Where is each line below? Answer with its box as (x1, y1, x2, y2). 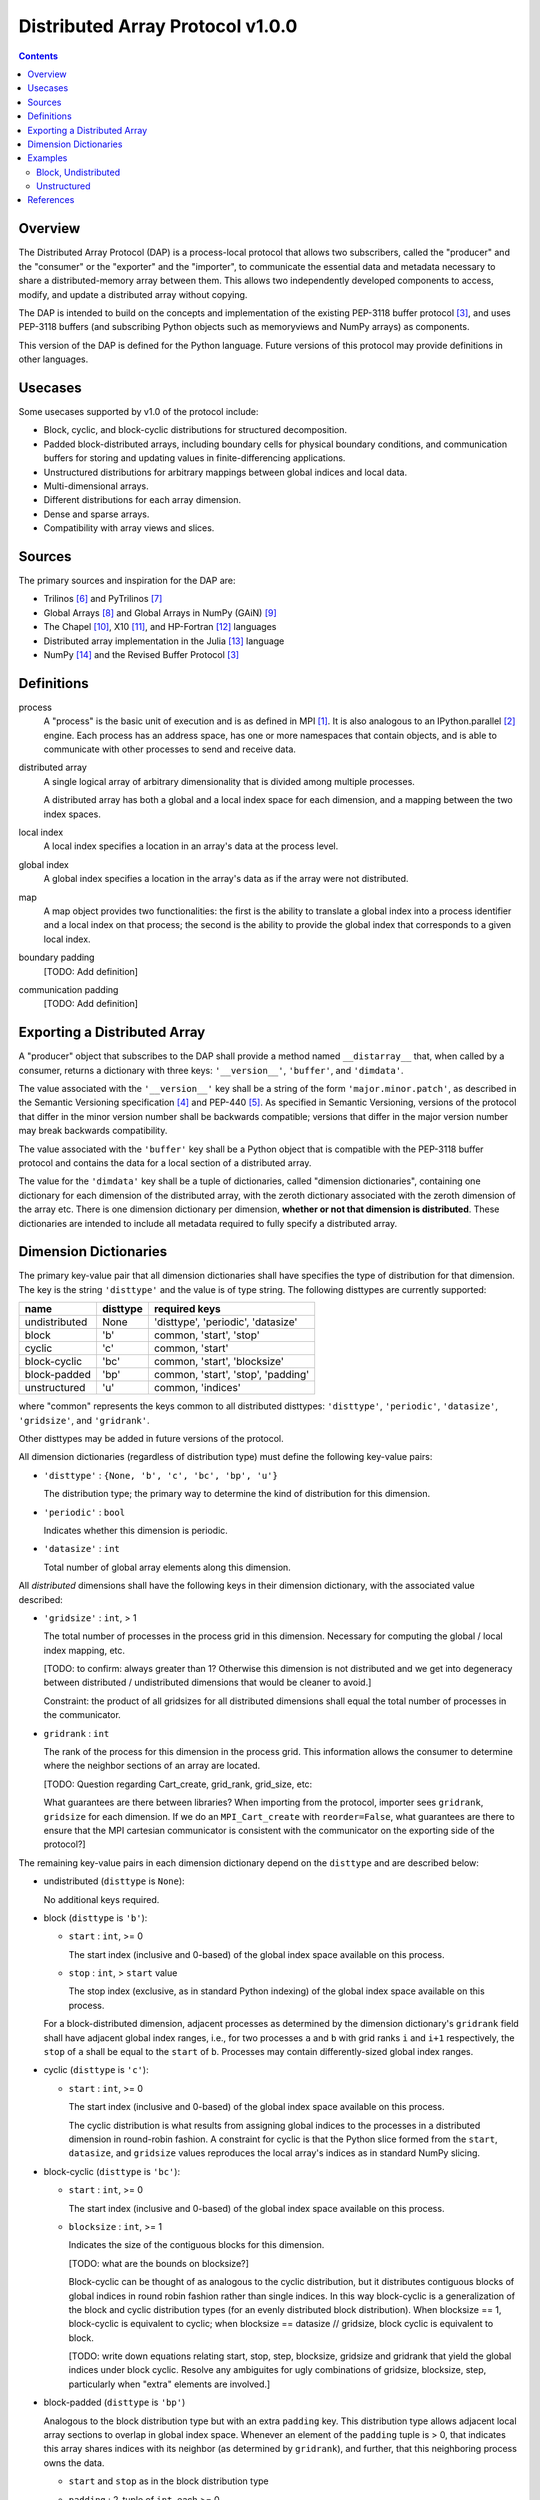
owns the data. (43, 2456, 105, 2469)
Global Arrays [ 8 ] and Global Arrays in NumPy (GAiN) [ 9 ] (43, 606, 277, 619)
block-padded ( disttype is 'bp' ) (43, 2396, 186, 2409)
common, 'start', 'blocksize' (153, 1355, 285, 1369)
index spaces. (43, 808, 102, 820)
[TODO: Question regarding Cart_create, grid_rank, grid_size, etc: (43, 1778, 313, 1790)
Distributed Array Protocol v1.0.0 (18, 15, 298, 37)
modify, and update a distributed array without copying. (18, 288, 248, 300)
